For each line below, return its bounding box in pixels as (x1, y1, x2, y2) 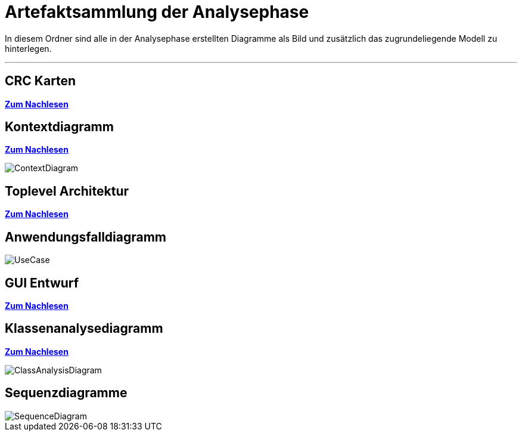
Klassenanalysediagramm (5, 321, 163, 336)
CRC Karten (5, 73, 76, 89)
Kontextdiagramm (5, 119, 114, 135)
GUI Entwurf (5, 275, 79, 290)
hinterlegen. (5, 43, 52, 54)
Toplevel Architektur (5, 183, 129, 199)
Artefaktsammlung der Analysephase (5, 2, 309, 22)
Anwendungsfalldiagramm (5, 229, 167, 245)
